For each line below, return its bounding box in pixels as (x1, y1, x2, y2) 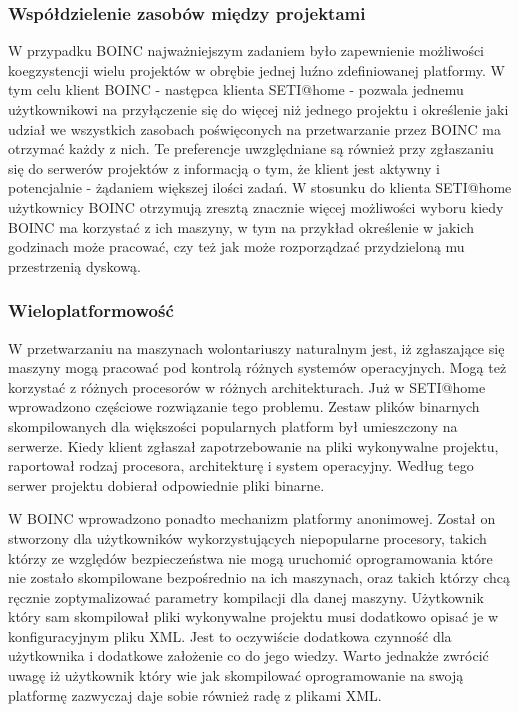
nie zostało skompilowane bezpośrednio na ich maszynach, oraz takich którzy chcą (8, 567, 511, 588)
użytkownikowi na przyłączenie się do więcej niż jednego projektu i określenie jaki (8, 99, 509, 119)
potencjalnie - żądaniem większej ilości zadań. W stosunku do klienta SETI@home (8, 177, 512, 198)
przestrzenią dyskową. (8, 255, 141, 276)
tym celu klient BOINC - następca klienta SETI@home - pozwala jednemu (8, 79, 464, 100)
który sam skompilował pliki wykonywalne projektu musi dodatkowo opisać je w (8, 606, 499, 627)
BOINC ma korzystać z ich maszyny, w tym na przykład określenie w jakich (8, 216, 475, 237)
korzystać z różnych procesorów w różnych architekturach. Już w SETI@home (8, 376, 486, 397)
